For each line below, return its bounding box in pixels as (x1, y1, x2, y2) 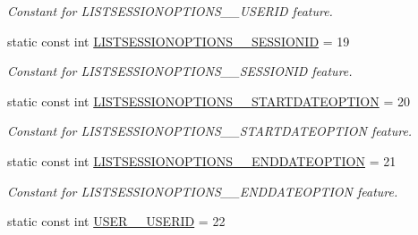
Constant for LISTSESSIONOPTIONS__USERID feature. (7, 2, 333, 20)
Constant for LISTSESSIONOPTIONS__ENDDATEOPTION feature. (7, 181, 398, 200)
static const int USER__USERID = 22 (7, 212, 226, 231)
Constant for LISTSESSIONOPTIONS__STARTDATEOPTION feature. (7, 122, 413, 140)
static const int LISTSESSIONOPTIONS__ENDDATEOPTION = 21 (7, 151, 397, 170)
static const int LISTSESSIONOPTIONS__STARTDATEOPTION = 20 (7, 91, 410, 110)
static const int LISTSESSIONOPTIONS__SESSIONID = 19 (7, 31, 350, 50)
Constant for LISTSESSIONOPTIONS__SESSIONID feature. (7, 62, 353, 80)
